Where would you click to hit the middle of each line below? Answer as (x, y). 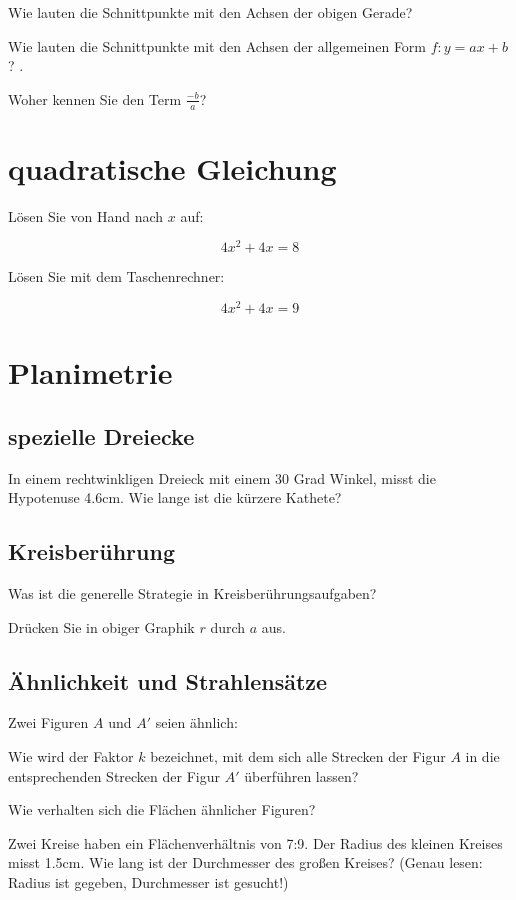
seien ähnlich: (196, 722)
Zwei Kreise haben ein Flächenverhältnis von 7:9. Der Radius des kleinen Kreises (255, 842)
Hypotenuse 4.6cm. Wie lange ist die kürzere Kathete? (175, 497)
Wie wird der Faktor (71, 756)
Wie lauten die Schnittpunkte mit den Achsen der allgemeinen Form (217, 45)
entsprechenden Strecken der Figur (114, 775)
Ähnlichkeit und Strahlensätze (168, 680)
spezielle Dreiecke (101, 435)
